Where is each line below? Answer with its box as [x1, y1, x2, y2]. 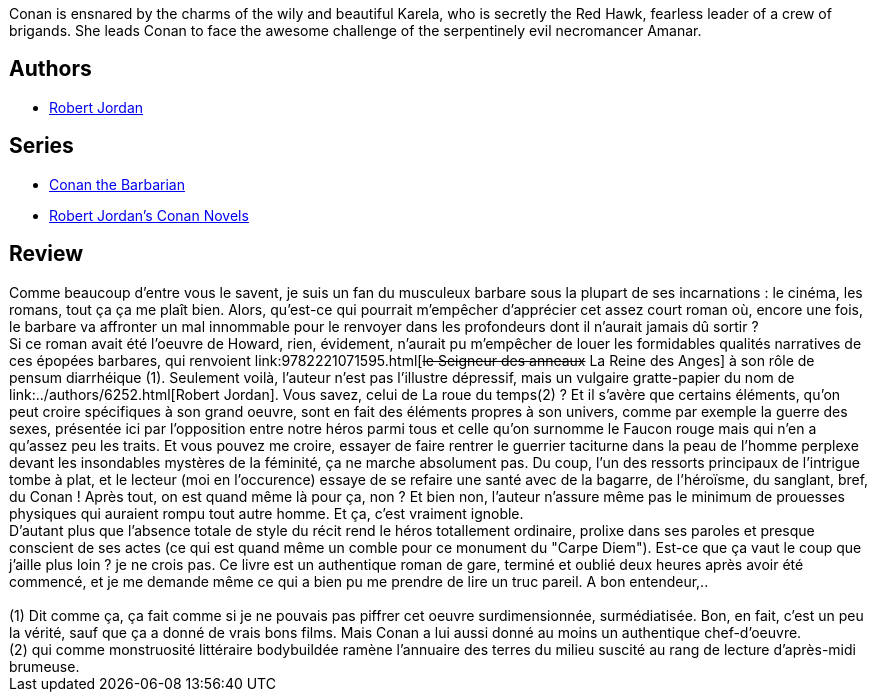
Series [9, 133, 74, 159]
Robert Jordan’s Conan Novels [49, 206, 249, 224]
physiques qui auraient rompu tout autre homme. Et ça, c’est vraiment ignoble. [9, 504, 524, 522]
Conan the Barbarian [49, 175, 185, 193]
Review [9, 241, 84, 267]
